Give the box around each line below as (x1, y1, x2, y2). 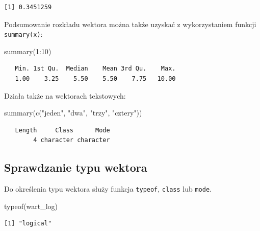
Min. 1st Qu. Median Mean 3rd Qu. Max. (15, 65, 176, 73)
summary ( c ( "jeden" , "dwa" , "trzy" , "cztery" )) (4, 107, 142, 118)
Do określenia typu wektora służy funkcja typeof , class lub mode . (4, 183, 212, 194)
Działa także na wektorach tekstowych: (4, 90, 126, 101)
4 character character (33, 136, 110, 144)
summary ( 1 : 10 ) (4, 45, 51, 56)
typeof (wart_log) (4, 200, 58, 211)
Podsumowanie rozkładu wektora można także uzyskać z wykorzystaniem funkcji (4, 18, 256, 29)
